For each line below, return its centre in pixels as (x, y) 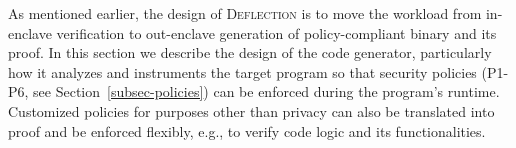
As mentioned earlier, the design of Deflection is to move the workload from (245, 13)
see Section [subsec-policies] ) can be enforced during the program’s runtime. (266, 91)
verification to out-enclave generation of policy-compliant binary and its (276, 32)
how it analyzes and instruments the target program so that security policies (242, 71)
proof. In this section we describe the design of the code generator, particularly (250, 52)
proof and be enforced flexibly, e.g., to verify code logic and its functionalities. (247, 130)
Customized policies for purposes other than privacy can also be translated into (251, 110)
